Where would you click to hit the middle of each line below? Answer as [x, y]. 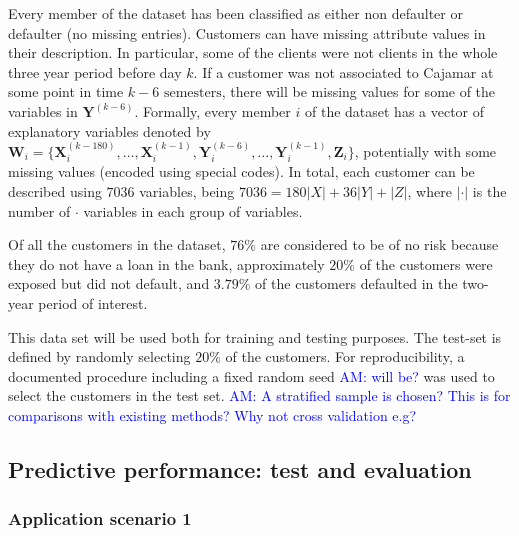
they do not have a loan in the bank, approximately [166, 263]
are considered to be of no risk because [379, 244]
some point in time [66, 91]
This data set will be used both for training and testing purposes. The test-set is [255, 336]
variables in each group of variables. [193, 210]
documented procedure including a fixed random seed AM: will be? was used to [251, 375]
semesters [192, 93]
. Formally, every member [212, 110]
